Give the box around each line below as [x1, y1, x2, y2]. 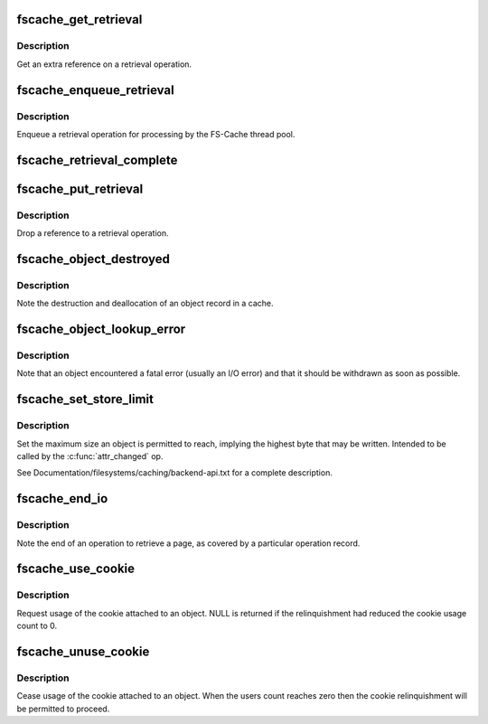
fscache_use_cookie [16, 561, 136, 577]
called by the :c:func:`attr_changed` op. [16, 450, 164, 461]
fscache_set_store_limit [16, 391, 154, 407]
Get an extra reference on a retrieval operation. [16, 59, 192, 70]
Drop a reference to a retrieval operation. [16, 228, 169, 239]
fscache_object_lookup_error [16, 322, 186, 337]
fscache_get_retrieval [16, 12, 143, 27]
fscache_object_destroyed [16, 251, 171, 267]
